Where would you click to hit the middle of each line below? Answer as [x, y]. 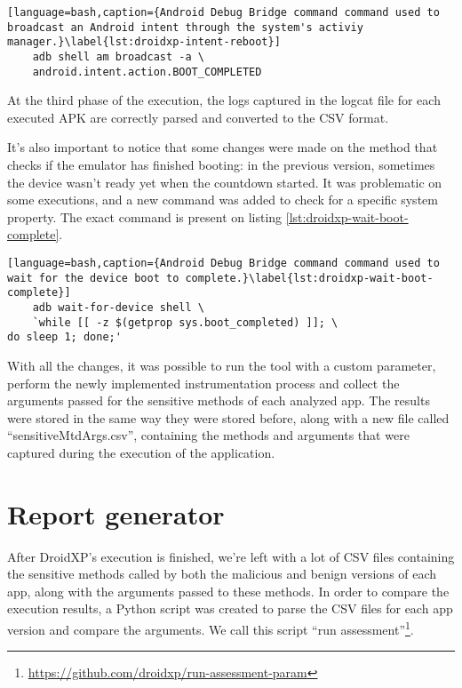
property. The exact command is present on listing [145, 216]
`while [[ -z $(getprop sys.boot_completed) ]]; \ [185, 322]
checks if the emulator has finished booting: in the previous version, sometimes [221, 165]
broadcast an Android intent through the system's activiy [185, 27]
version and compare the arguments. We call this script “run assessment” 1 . [211, 628]
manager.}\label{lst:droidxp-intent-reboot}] [144, 42]
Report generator [116, 513]
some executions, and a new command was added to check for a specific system [223, 200]
